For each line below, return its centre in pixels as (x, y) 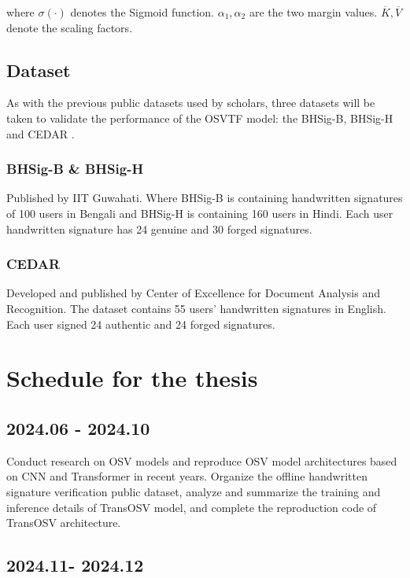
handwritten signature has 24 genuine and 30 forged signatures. (159, 228)
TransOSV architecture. (64, 523)
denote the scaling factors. (70, 27)
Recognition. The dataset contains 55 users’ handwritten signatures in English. (196, 308)
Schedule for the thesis (132, 378)
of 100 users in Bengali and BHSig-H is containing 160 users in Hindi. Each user (200, 213)
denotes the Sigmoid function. (142, 12)
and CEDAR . (41, 133)
